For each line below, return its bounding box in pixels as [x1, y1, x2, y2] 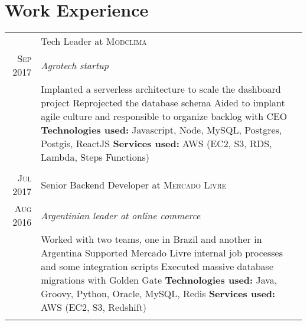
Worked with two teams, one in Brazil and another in [41, 232, 262, 246]
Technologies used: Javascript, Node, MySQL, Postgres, [41, 123, 282, 137]
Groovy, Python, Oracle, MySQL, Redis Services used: [41, 287, 276, 301]
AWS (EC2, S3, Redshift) [41, 300, 147, 314]
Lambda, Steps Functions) [41, 150, 150, 164]
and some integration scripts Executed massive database [41, 259, 274, 274]
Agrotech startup [41, 58, 109, 72]
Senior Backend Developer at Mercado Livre [41, 177, 227, 191]
